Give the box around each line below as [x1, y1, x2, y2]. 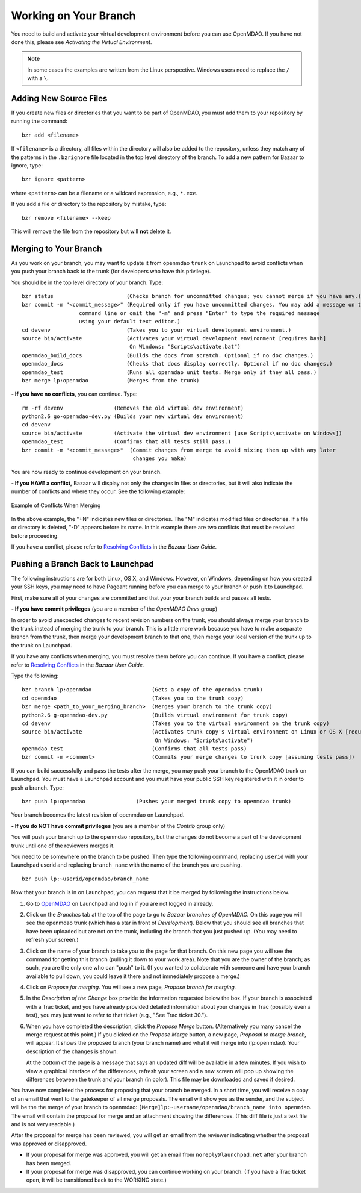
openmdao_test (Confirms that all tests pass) [22, 746, 247, 752]
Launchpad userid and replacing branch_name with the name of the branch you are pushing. [11, 861, 242, 868]
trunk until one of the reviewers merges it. [11, 842, 115, 849]
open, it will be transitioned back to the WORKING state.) [26, 1176, 167, 1183]
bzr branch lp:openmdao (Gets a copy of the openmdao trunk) [22, 687, 263, 693]
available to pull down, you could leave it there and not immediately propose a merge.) [26, 973, 240, 980]
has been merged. [26, 1159, 72, 1167]
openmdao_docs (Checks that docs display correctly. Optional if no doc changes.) [22, 360, 333, 367]
